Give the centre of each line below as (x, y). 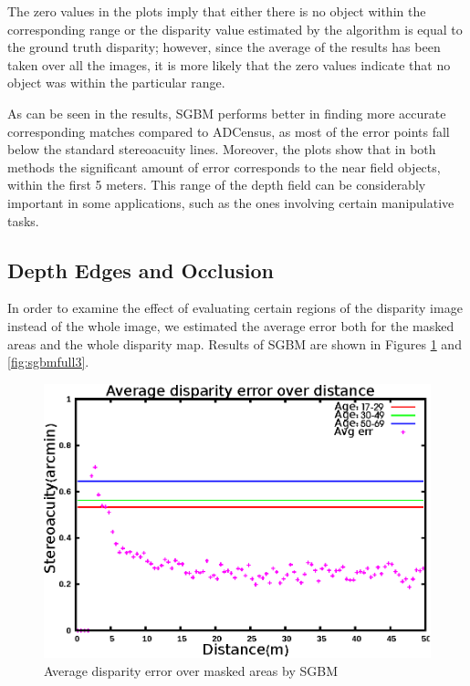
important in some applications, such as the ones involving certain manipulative (231, 202)
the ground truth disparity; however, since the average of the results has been (224, 47)
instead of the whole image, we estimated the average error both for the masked (231, 325)
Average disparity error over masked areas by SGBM (191, 670)
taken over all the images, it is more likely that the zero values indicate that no (229, 64)
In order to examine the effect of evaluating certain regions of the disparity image (235, 308)
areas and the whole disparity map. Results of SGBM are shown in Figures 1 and (235, 343)
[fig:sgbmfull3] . (48, 362)
